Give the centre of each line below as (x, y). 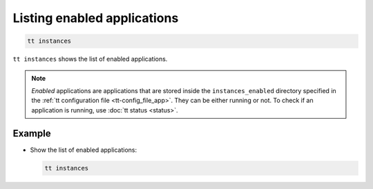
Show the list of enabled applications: (84, 150)
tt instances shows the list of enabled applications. (90, 59)
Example (32, 133)
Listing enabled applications (96, 18)
